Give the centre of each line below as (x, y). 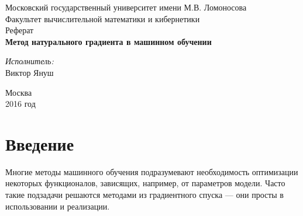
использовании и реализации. (58, 206)
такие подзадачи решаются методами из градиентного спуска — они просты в (144, 195)
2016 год (20, 104)
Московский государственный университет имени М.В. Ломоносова (126, 7)
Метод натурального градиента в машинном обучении (109, 41)
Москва (19, 92)
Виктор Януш (30, 72)
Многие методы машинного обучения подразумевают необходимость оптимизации (152, 171)
